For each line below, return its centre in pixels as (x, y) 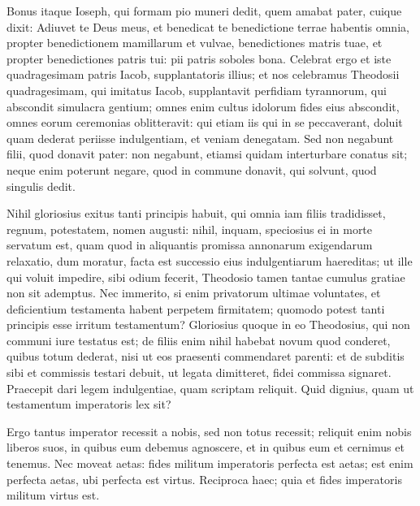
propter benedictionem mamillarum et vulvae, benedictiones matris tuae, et (195, 43)
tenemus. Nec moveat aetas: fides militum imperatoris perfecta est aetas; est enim (210, 463)
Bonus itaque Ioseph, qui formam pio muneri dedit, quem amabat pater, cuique (204, 11)
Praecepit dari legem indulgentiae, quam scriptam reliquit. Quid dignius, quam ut (210, 388)
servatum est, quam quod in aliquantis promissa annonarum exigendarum (190, 245)
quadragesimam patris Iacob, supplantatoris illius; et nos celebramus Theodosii (203, 74)
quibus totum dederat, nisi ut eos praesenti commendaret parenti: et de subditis (206, 356)
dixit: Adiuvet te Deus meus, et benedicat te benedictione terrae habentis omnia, (208, 26)
